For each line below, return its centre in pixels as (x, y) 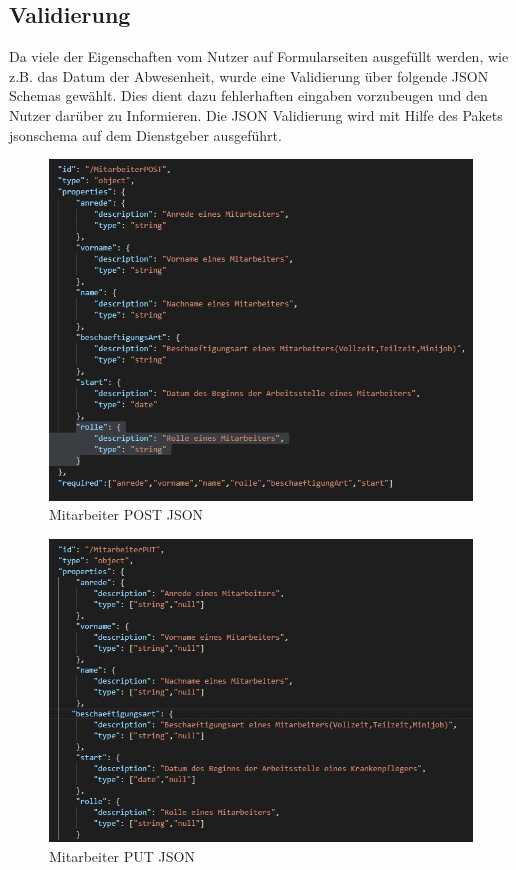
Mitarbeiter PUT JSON (122, 855)
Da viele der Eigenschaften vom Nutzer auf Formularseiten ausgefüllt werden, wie (259, 56)
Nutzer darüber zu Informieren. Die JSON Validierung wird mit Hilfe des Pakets (256, 114)
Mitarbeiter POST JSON (126, 514)
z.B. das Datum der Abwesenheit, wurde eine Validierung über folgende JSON (249, 75)
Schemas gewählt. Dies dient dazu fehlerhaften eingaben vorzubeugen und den (248, 95)
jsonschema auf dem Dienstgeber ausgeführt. (145, 134)
